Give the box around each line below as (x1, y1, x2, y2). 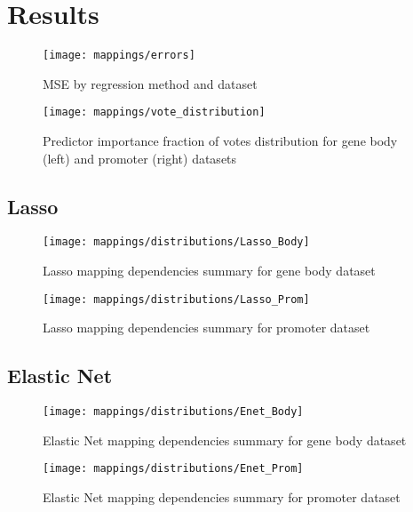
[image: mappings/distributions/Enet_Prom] (43, 462, 304, 476)
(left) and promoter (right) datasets (43, 148, 237, 167)
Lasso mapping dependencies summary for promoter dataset (43, 318, 370, 337)
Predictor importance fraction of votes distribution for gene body (43, 132, 398, 150)
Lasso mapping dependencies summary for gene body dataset (43, 261, 376, 280)
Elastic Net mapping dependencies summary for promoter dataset (43, 488, 401, 507)
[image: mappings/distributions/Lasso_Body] (43, 236, 310, 249)
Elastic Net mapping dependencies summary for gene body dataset (43, 430, 407, 449)
